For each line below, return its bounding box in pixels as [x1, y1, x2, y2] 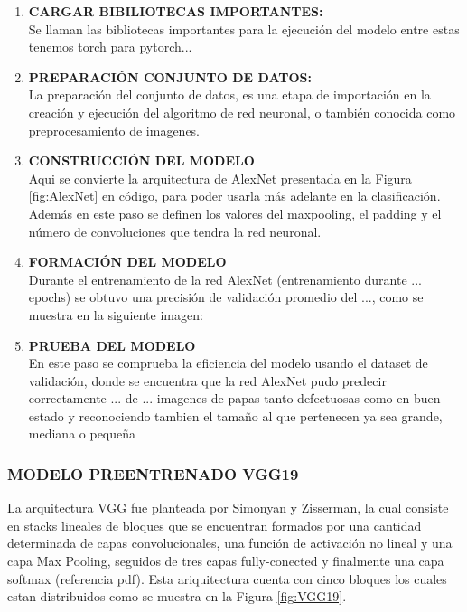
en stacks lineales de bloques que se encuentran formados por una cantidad [7, 515, 422, 534]
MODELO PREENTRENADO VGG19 [7, 462, 299, 485]
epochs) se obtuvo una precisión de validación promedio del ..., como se [28, 287, 424, 306]
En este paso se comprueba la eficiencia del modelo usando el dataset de [28, 353, 428, 372]
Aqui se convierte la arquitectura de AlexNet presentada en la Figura [28, 168, 412, 187]
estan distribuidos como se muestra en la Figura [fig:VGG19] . [7, 587, 347, 606]
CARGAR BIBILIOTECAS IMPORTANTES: [28, 2, 323, 20]
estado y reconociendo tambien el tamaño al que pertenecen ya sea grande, [28, 406, 443, 425]
